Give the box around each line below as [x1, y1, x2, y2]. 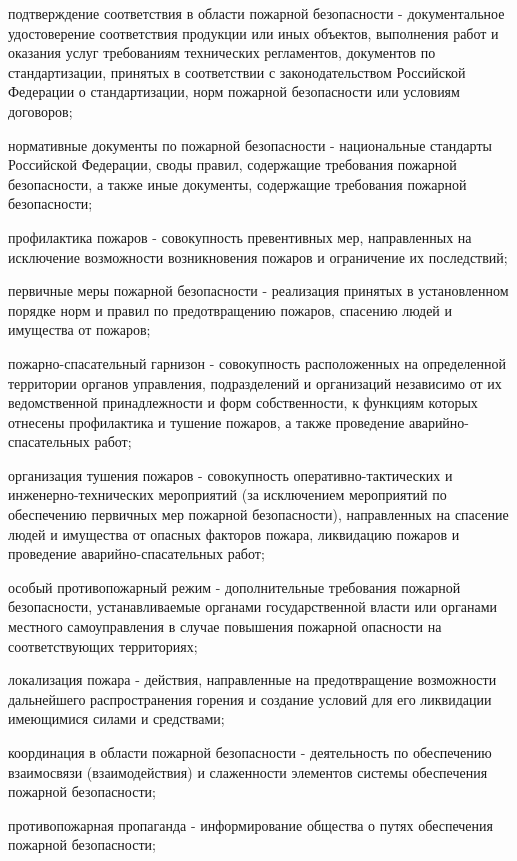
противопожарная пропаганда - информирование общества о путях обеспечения [8, 814, 493, 835]
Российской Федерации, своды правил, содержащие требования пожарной [8, 154, 457, 175]
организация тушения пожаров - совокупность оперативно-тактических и [8, 464, 453, 485]
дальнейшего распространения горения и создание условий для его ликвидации [8, 688, 492, 709]
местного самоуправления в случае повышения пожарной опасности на [8, 616, 442, 637]
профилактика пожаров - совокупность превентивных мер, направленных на [8, 226, 472, 247]
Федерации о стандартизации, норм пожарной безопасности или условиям [8, 81, 460, 102]
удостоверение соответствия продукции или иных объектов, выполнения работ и [8, 22, 499, 43]
